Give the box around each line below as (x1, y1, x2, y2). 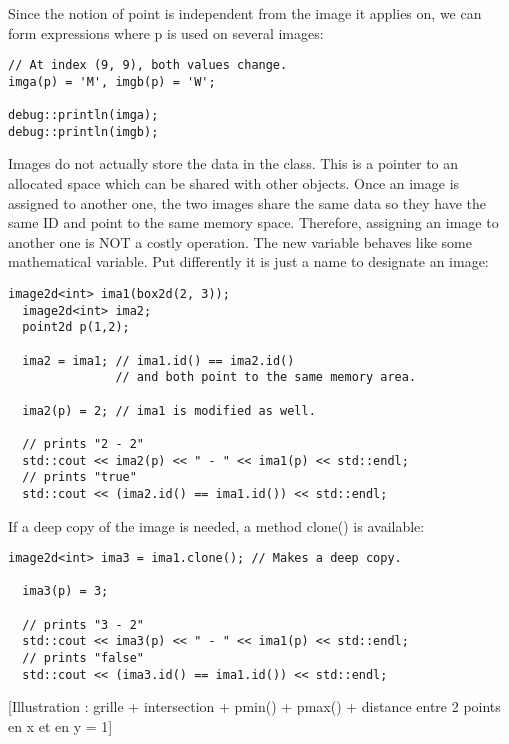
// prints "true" (22, 470, 137, 485)
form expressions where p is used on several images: (8, 22, 324, 43)
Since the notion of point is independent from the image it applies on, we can (8, 3, 482, 23)
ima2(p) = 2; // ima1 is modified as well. (22, 403, 316, 418)
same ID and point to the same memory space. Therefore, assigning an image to (8, 212, 499, 233)
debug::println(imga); (8, 108, 159, 123)
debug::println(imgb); (8, 124, 159, 139)
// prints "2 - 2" (22, 436, 145, 451)
